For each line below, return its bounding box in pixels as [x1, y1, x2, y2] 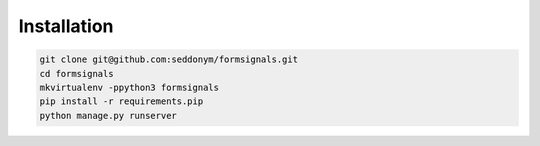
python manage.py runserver [39, 110, 177, 121]
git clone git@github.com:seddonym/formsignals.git [39, 54, 299, 65]
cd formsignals [39, 68, 114, 79]
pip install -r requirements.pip [39, 96, 204, 107]
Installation [18, 15, 114, 37]
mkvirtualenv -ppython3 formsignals [39, 81, 220, 93]
